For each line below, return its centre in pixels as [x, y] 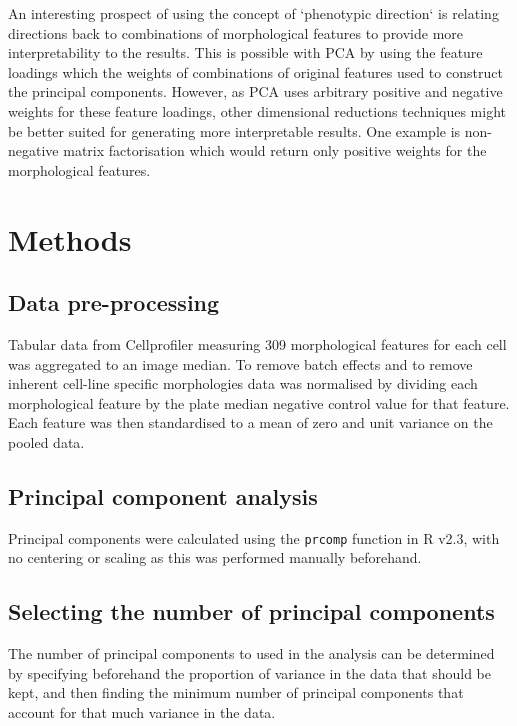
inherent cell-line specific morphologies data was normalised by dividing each [243, 383]
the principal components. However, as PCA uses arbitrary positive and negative [255, 91]
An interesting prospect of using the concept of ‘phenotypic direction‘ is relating [253, 13]
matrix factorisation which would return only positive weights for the [275, 150]
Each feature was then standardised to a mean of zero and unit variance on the [250, 422]
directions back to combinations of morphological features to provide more [236, 32]
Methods [70, 238]
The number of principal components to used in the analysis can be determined [251, 653]
